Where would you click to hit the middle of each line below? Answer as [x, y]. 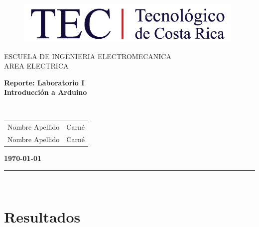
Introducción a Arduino [46, 92]
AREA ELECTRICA [36, 66]
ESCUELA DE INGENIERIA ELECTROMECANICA [88, 56]
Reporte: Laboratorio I [44, 82]
